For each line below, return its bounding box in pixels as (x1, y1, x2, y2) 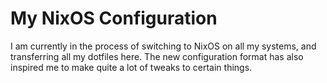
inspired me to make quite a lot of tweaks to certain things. (10, 61, 253, 73)
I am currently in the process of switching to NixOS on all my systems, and (10, 40, 317, 52)
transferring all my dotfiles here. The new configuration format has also (10, 50, 304, 62)
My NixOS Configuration (10, 7, 218, 30)
